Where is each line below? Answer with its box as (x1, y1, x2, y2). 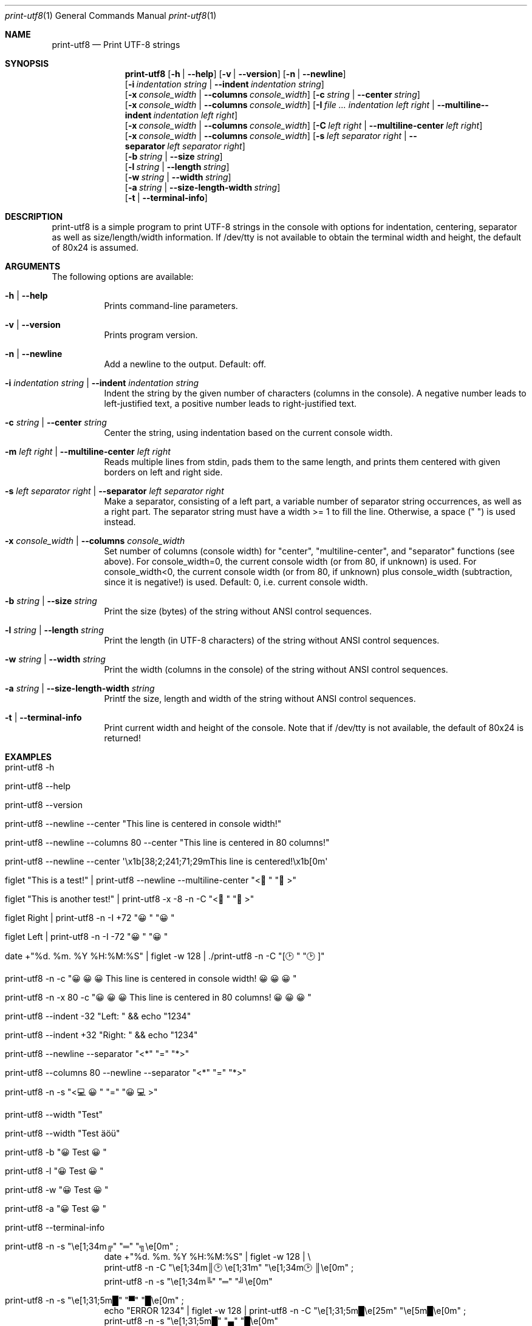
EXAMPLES (5, 752, 52, 762)
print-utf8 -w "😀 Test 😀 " (5, 1185, 109, 1195)
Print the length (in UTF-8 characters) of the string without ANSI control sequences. (104, 635, 440, 645)
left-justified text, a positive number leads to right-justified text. (104, 398, 357, 409)
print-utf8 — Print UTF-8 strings (52, 39, 180, 50)
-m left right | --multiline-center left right (5, 446, 171, 457)
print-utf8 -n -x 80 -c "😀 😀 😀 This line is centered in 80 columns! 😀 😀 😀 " (5, 992, 312, 1002)
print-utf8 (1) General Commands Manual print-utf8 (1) (5, 10, 217, 21)
